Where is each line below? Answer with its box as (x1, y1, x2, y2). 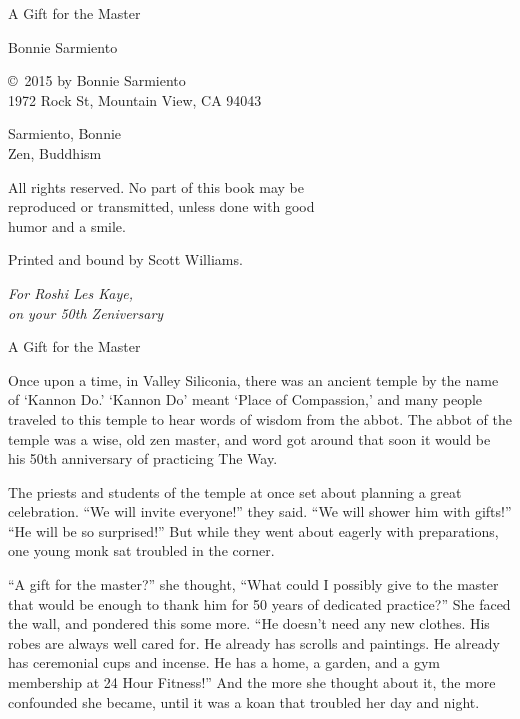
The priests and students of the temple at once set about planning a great (8, 481, 462, 502)
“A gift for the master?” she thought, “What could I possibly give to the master (8, 574, 499, 595)
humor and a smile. (8, 215, 126, 236)
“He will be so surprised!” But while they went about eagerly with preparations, (8, 520, 499, 541)
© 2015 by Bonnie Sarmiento (8, 70, 186, 91)
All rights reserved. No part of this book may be (8, 176, 304, 197)
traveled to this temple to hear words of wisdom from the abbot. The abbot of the (8, 408, 512, 429)
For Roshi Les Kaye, (8, 282, 133, 303)
